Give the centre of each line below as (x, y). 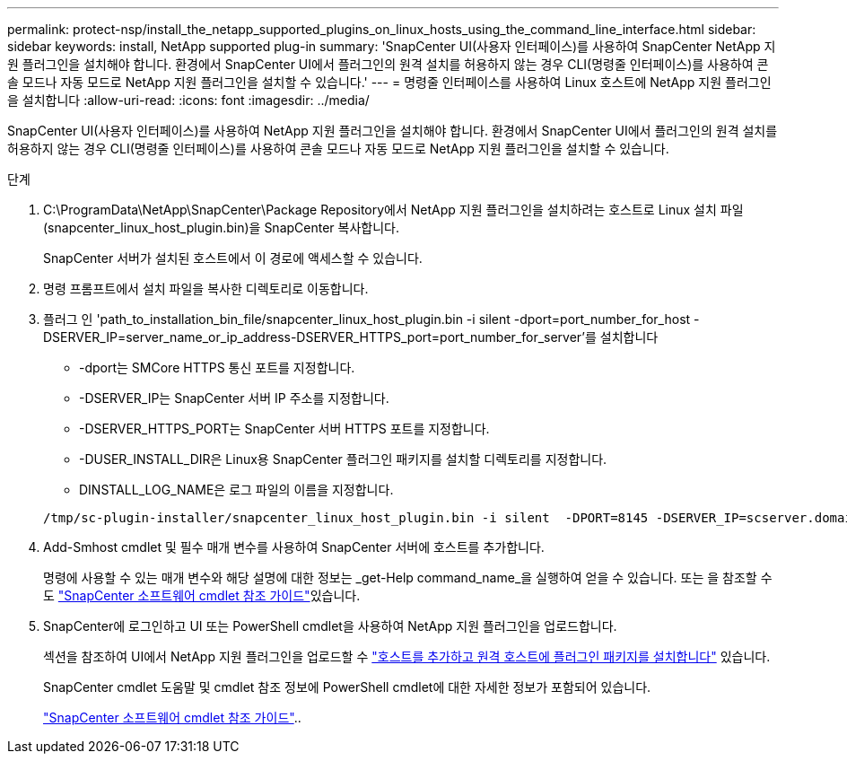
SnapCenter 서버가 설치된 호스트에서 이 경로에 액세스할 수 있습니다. (233, 258)
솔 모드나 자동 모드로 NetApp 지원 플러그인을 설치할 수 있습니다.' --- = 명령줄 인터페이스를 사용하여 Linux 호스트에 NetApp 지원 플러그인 (389, 82)
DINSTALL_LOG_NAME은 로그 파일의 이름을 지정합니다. (236, 490)
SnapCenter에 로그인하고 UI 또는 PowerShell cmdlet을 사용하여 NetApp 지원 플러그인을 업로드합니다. (330, 626)
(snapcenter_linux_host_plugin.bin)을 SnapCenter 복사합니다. (221, 227)
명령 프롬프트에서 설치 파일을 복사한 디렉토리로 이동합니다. (206, 289)
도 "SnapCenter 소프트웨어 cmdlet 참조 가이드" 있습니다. (202, 595)
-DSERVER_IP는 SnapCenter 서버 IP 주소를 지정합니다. (234, 398)
